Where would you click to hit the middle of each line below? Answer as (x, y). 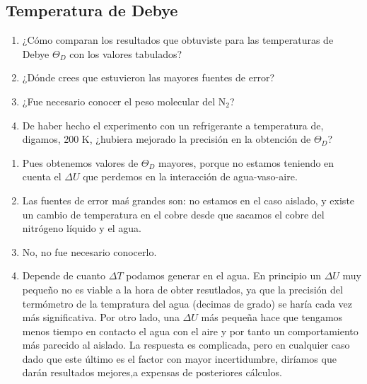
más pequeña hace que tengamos (272, 317)
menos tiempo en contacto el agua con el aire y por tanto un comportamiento (190, 331)
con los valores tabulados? (126, 53)
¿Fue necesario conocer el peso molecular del (119, 101)
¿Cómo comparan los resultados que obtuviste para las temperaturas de (178, 40)
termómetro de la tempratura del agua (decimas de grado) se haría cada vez (187, 303)
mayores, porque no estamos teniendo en (246, 162)
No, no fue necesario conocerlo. (89, 251)
